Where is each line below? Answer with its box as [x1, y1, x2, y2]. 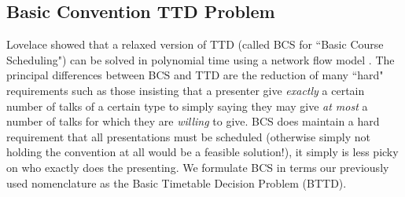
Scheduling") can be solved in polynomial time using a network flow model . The [6, 51, 395, 67]
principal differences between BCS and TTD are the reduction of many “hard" [6, 67, 384, 83]
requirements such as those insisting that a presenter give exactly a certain [6, 82, 365, 98]
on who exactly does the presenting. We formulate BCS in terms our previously [6, 159, 389, 175]
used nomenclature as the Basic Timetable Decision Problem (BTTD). [6, 174, 347, 191]
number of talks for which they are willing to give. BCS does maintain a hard [6, 113, 380, 130]
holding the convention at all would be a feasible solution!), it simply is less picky [6, 144, 399, 160]
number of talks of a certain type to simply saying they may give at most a [6, 97, 368, 114]
